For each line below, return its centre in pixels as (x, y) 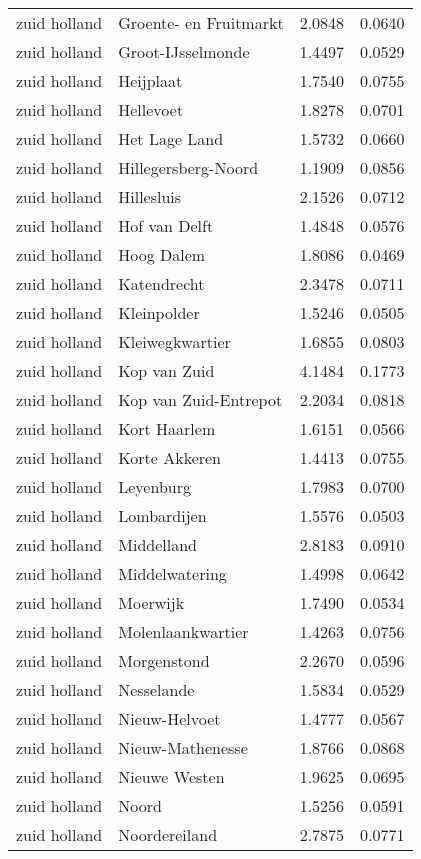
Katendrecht (161, 283)
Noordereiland (168, 834)
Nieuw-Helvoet (169, 718)
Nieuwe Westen (171, 776)
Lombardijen (162, 515)
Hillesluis (150, 196)
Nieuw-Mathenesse (183, 747)
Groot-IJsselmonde (184, 51)
